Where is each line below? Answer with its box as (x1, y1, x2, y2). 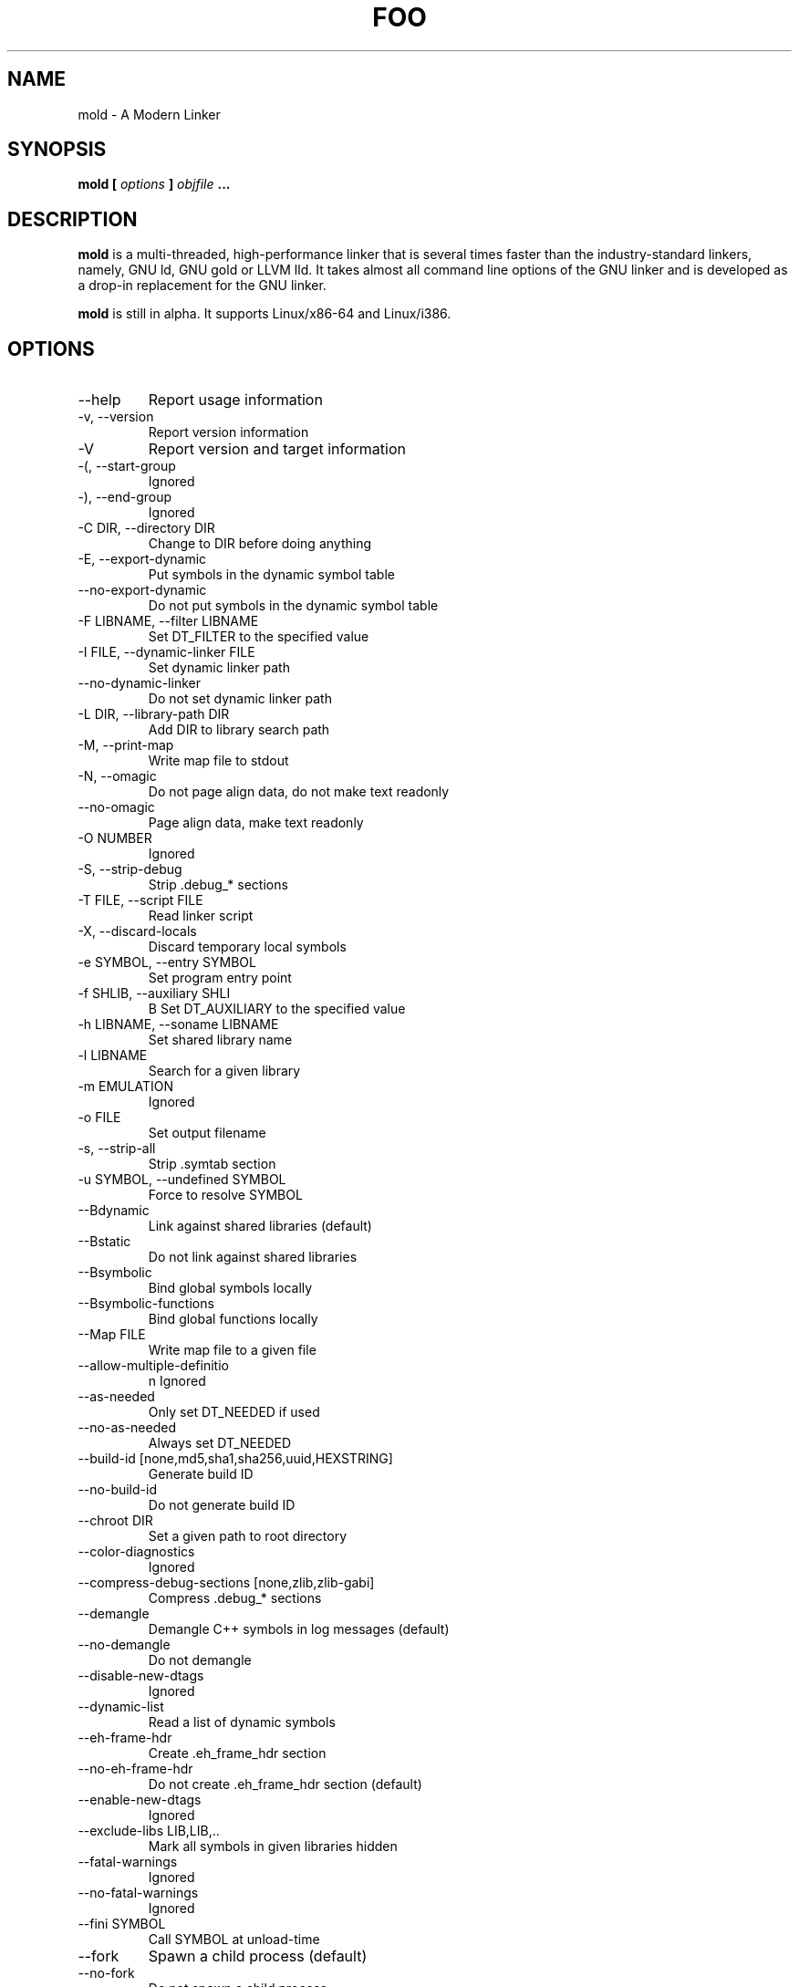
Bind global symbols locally (148, 1280, 313, 1296)
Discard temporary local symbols (148, 939, 347, 955)
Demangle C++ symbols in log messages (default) (148, 1621, 450, 1638)
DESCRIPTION (7, 207, 138, 231)
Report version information (148, 424, 309, 441)
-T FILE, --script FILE (78, 892, 203, 909)
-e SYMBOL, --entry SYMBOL (78, 954, 256, 971)
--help (78, 390, 121, 410)
